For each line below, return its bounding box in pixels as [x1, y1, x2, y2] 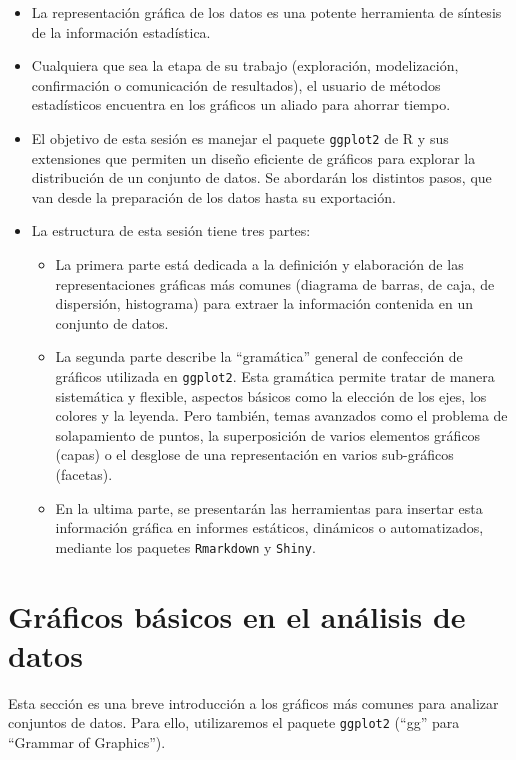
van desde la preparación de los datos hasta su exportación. [31, 186, 396, 207]
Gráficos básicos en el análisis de [8, 595, 466, 636]
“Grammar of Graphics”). [8, 732, 166, 752]
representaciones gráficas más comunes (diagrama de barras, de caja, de [55, 273, 495, 294]
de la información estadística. [31, 21, 211, 42]
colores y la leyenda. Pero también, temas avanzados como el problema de [55, 405, 508, 426]
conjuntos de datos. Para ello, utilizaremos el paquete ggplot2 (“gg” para [8, 712, 460, 733]
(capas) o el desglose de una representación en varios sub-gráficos [55, 444, 454, 465]
